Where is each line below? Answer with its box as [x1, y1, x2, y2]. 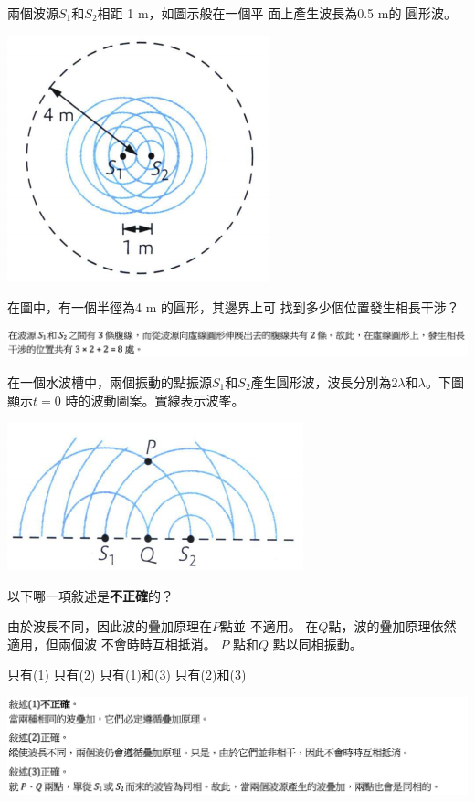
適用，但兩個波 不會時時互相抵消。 [7, 634, 216, 653]
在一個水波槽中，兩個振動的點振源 [7, 372, 212, 391]
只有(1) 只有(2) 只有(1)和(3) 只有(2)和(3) [7, 665, 247, 684]
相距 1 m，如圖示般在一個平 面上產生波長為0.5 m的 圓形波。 [97, 4, 458, 22]
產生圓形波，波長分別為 [250, 372, 392, 391]
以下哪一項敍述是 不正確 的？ [7, 586, 174, 605]
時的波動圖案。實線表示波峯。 [65, 390, 245, 409]
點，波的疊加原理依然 [328, 617, 457, 636]
